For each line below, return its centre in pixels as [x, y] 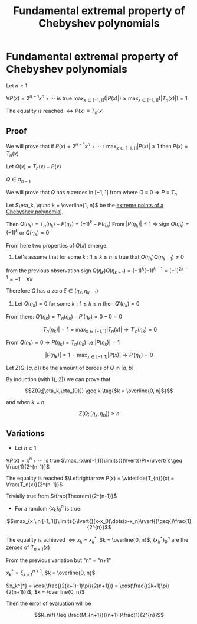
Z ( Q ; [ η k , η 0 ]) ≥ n [99, 415]
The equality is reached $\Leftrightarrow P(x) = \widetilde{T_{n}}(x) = [90, 478]
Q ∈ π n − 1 [18, 180]
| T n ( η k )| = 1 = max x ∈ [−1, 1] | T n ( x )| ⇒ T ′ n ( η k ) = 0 [99, 330]
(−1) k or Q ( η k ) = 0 [28, 233]
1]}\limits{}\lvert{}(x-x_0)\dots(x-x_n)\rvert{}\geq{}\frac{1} [121, 521]
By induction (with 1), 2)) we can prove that [58, 379]
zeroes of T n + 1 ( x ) [28, 548]
